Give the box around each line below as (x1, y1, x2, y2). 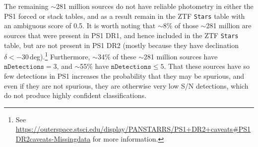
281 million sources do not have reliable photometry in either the (56, 1, 254, 11)
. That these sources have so (164, 61, 250, 71)
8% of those (163, 20, 198, 31)
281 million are (206, 20, 252, 31)
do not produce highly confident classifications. (4, 90, 146, 100)
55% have (80, 61, 109, 71)
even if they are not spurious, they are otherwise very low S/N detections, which (4, 80, 249, 91)
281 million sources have (143, 51, 218, 61)
